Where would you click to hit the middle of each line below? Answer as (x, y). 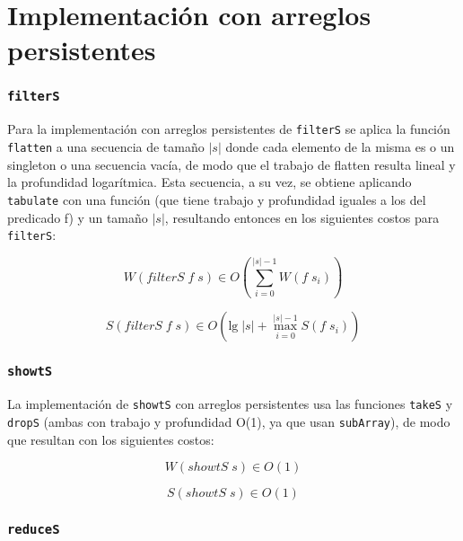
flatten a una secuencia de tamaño (106, 146)
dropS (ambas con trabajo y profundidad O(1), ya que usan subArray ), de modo (229, 421)
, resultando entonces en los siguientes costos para (302, 217)
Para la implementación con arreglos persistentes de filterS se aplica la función (229, 129)
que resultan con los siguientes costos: (111, 439)
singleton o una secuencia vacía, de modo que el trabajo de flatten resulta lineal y (231, 164)
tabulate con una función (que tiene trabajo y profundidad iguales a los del (217, 199)
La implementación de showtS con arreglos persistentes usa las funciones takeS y (230, 404)
